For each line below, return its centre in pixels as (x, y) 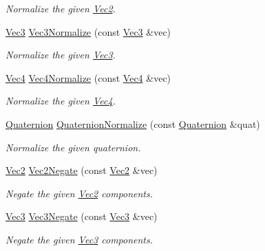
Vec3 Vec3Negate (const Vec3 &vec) (82, 216)
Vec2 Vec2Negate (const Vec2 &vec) (82, 170)
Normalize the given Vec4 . (61, 101)
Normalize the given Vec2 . (61, 8)
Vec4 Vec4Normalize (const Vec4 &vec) (88, 77)
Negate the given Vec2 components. (79, 193)
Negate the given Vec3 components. (79, 239)
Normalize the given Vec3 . (61, 55)
